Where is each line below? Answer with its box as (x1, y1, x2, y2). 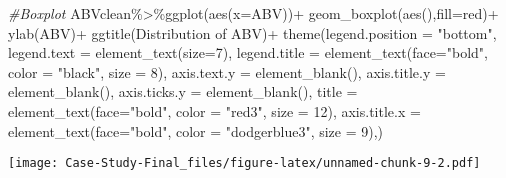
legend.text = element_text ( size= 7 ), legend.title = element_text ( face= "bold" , (8, 42, 488, 63)
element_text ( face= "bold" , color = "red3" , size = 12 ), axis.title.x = (8, 100, 421, 121)
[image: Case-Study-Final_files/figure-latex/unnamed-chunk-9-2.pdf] (8, 156, 481, 171)
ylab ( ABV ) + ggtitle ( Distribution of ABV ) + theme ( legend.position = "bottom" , (8, 22, 497, 43)
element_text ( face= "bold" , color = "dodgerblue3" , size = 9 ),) (8, 120, 384, 141)
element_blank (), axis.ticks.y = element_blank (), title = (8, 81, 358, 102)
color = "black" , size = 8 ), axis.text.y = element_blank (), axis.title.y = (8, 61, 446, 82)
